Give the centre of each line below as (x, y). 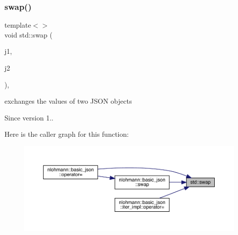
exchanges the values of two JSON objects (68, 101)
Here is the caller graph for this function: (67, 134)
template (18, 25)
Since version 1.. (29, 117)
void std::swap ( (28, 34)
